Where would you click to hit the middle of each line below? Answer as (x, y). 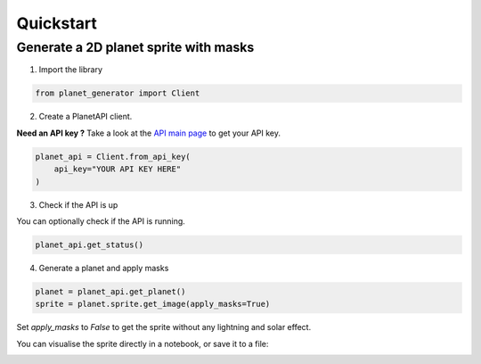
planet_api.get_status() (90, 244)
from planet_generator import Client (118, 93)
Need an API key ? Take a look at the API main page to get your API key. (148, 133)
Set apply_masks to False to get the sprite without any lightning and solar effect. (164, 327)
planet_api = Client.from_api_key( (113, 157)
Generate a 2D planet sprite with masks (135, 47)
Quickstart (57, 23)
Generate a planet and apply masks (104, 268)
